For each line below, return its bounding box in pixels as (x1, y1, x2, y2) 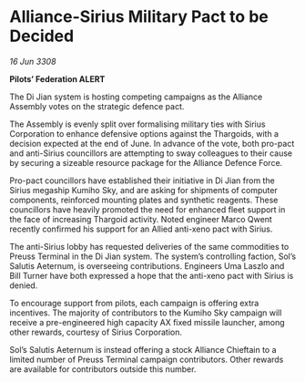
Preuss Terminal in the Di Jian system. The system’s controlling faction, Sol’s (9, 251, 297, 262)
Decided (9, 26, 75, 46)
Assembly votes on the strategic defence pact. (9, 100, 185, 111)
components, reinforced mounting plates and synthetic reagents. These (9, 194, 279, 205)
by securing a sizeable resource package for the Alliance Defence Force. (9, 157, 283, 168)
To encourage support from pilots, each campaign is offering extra (9, 297, 259, 308)
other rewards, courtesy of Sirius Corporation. (9, 326, 182, 337)
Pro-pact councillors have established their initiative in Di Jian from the (9, 175, 275, 186)
